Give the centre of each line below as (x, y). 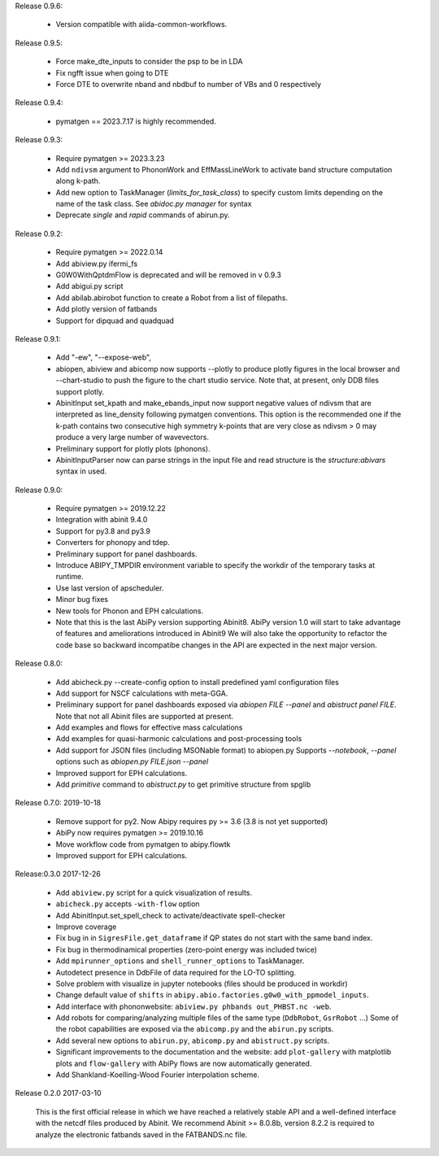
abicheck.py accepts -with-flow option (128, 904)
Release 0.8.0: (39, 664)
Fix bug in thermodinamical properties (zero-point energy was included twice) (186, 949)
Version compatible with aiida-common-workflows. (141, 24)
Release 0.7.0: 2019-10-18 (58, 803)
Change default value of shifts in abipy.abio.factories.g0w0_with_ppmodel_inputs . (212, 995)
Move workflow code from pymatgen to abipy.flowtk (143, 844)
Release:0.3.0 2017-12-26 (58, 874)
